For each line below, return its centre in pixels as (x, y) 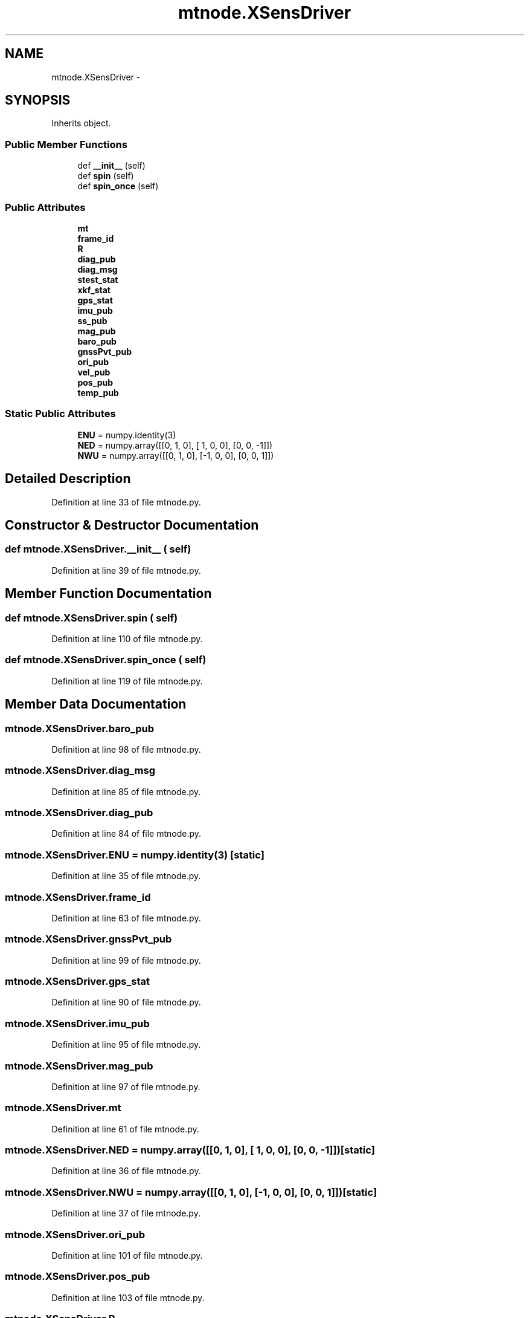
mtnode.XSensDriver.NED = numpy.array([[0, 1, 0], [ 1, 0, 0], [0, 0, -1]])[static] (190, 1150)
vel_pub (94, 372)
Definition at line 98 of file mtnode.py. (126, 749)
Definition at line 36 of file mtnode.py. (126, 1171)
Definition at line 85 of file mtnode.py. (126, 791)
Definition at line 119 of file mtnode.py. (127, 681)
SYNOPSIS (38, 100)
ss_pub (92, 320)
